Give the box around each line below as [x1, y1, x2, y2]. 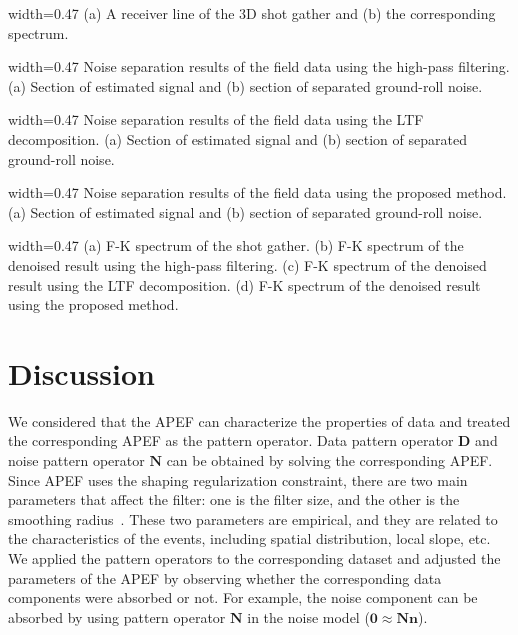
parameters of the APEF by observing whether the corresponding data [8, 567, 442, 588]
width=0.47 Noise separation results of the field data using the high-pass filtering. [8, 56, 510, 77]
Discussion [8, 352, 155, 393]
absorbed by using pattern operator [8, 606, 226, 627]
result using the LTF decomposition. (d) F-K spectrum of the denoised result [8, 274, 481, 295]
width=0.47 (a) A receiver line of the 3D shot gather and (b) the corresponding [8, 3, 496, 23]
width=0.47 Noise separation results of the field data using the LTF [8, 109, 424, 130]
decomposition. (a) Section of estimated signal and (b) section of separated [8, 128, 467, 149]
